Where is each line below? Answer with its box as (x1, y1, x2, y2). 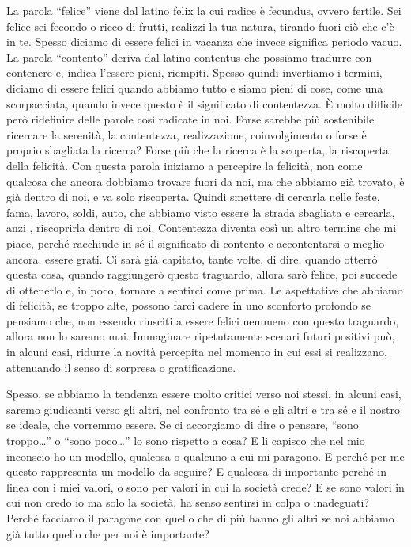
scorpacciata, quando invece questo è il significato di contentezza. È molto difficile (6, 95, 402, 112)
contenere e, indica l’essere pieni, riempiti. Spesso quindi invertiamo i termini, (6, 64, 383, 81)
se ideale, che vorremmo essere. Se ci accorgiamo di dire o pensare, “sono (6, 416, 359, 433)
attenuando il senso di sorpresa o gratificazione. (6, 359, 236, 375)
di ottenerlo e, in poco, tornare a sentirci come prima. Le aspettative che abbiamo (6, 281, 403, 298)
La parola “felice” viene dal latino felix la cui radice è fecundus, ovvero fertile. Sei (6, 2, 402, 18)
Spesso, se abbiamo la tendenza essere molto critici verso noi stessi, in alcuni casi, (6, 386, 402, 402)
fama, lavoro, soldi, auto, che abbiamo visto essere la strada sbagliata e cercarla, (6, 203, 395, 220)
